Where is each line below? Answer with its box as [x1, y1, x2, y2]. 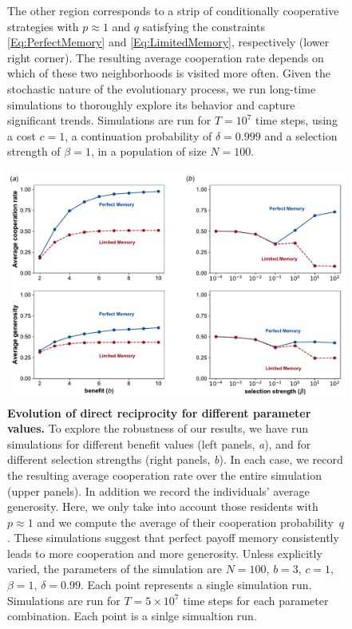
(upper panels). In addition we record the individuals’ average [7, 482, 310, 499]
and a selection [264, 127, 338, 144]
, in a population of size [90, 143, 207, 160]
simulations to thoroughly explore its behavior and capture [7, 96, 295, 113]
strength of [7, 143, 61, 160]
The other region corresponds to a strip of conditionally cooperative [7, 2, 339, 18]
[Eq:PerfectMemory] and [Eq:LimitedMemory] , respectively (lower [7, 34, 330, 50]
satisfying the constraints [142, 18, 265, 34]
